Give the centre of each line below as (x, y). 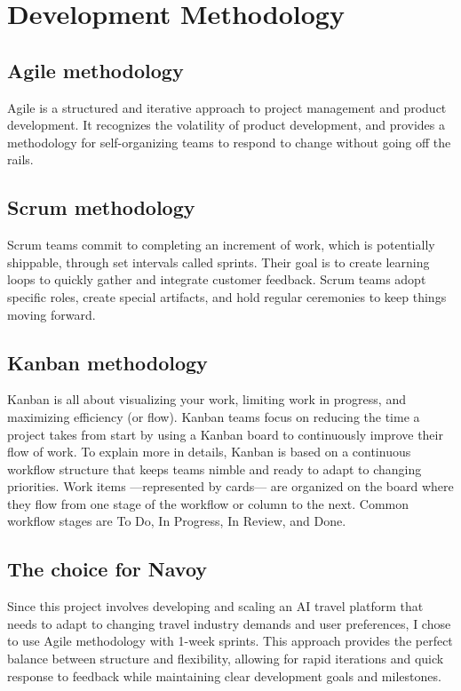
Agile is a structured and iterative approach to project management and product (227, 107)
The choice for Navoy (107, 569)
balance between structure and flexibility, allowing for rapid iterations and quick (226, 659)
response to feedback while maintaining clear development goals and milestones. (224, 675)
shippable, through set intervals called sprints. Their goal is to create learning (219, 262)
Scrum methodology (101, 207)
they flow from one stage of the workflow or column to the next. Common (208, 503)
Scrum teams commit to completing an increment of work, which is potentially (221, 245)
